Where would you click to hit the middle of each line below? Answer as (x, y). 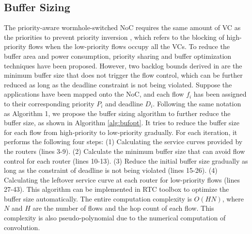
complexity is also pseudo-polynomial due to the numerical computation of (115, 218)
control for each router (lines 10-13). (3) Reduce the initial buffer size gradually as (126, 160)
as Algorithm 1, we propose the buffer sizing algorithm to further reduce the (117, 113)
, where (233, 198)
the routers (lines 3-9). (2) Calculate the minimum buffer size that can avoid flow (125, 151)
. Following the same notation (197, 103)
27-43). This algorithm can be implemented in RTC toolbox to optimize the (117, 189)
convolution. (22, 227)
